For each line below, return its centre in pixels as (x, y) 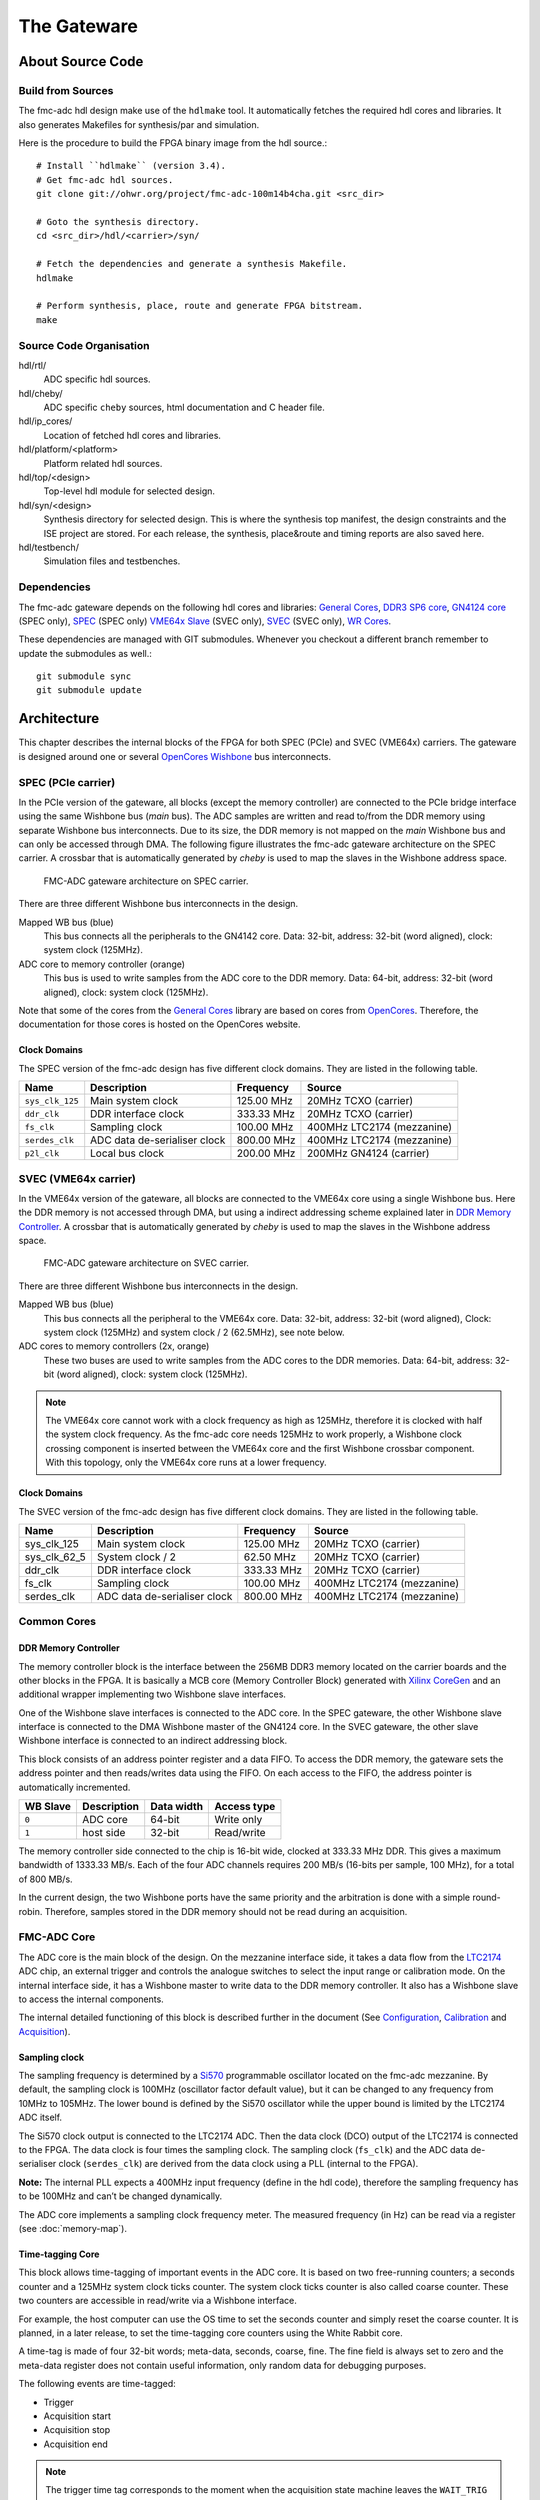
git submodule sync (84, 676)
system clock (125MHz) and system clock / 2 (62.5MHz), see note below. (194, 1332)
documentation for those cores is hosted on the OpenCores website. (159, 1024)
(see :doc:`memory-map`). (72, 2228)
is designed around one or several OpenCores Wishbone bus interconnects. (175, 756)
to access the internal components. (91, 1999)
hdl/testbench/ (49, 547)
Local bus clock (127, 1153)
